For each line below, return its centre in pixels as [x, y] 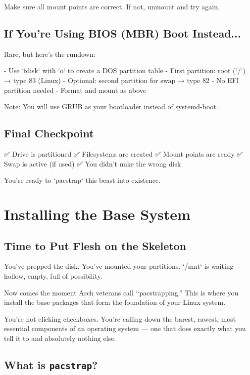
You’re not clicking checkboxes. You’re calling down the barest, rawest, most [120, 318]
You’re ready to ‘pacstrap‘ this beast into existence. [82, 180]
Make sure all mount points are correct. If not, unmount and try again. [112, 6]
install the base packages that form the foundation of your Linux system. [115, 302]
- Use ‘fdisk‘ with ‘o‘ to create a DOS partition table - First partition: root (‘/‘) [125, 70]
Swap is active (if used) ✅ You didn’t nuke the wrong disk [93, 163]
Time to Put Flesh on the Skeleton [95, 245]
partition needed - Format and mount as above [75, 90]
